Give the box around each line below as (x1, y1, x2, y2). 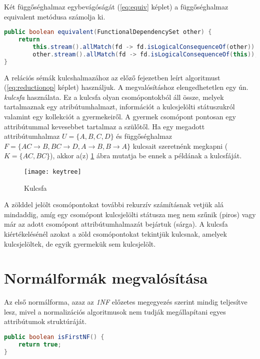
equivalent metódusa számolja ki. (4, 11, 105, 21)
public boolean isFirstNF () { (4, 334, 104, 341)
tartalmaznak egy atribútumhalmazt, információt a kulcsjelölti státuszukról (4, 101, 235, 112)
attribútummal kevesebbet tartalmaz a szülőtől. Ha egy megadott (4, 121, 205, 131)
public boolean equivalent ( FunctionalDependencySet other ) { (4, 28, 212, 36)
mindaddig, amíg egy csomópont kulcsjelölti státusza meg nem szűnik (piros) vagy (4, 209, 256, 219)
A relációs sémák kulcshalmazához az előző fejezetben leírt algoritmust (4, 72, 220, 82)
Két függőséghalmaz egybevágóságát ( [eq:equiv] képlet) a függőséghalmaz (4, 1, 228, 11)
